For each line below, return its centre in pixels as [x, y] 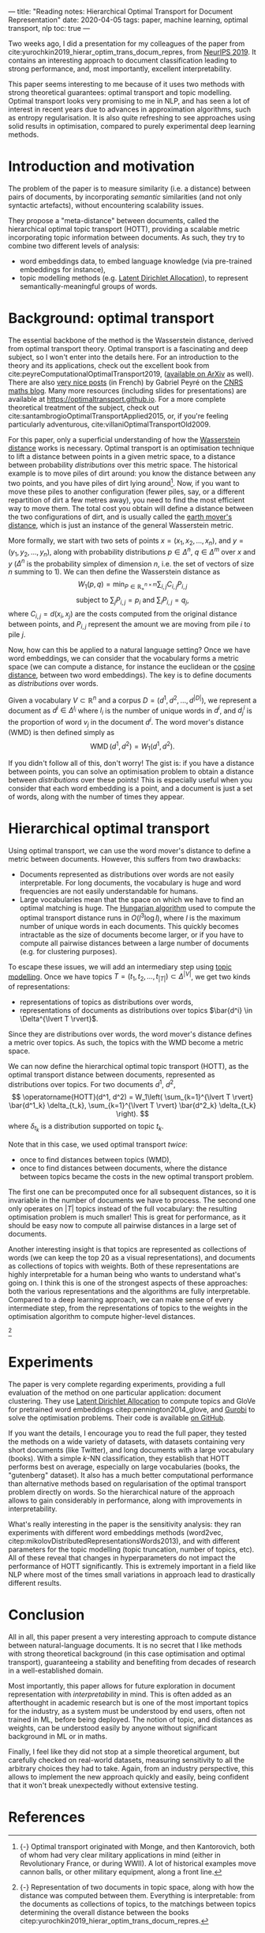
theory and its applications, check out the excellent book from [109, 365]
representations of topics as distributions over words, [106, 1002]
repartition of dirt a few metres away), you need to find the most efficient [127, 500]
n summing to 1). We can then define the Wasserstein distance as [114, 572]
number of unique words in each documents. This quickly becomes [129, 926]
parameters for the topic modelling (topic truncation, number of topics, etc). [131, 1549]
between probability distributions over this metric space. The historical [123, 464]
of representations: [39, 987]
